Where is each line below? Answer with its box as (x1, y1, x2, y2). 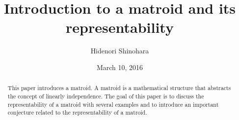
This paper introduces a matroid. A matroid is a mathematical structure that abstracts (7, 84, 231, 92)
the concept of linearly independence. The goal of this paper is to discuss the (7, 92, 204, 100)
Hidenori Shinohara (90, 46, 149, 56)
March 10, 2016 (96, 62, 143, 72)
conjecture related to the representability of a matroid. (7, 108, 147, 117)
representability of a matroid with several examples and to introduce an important (7, 100, 219, 108)
